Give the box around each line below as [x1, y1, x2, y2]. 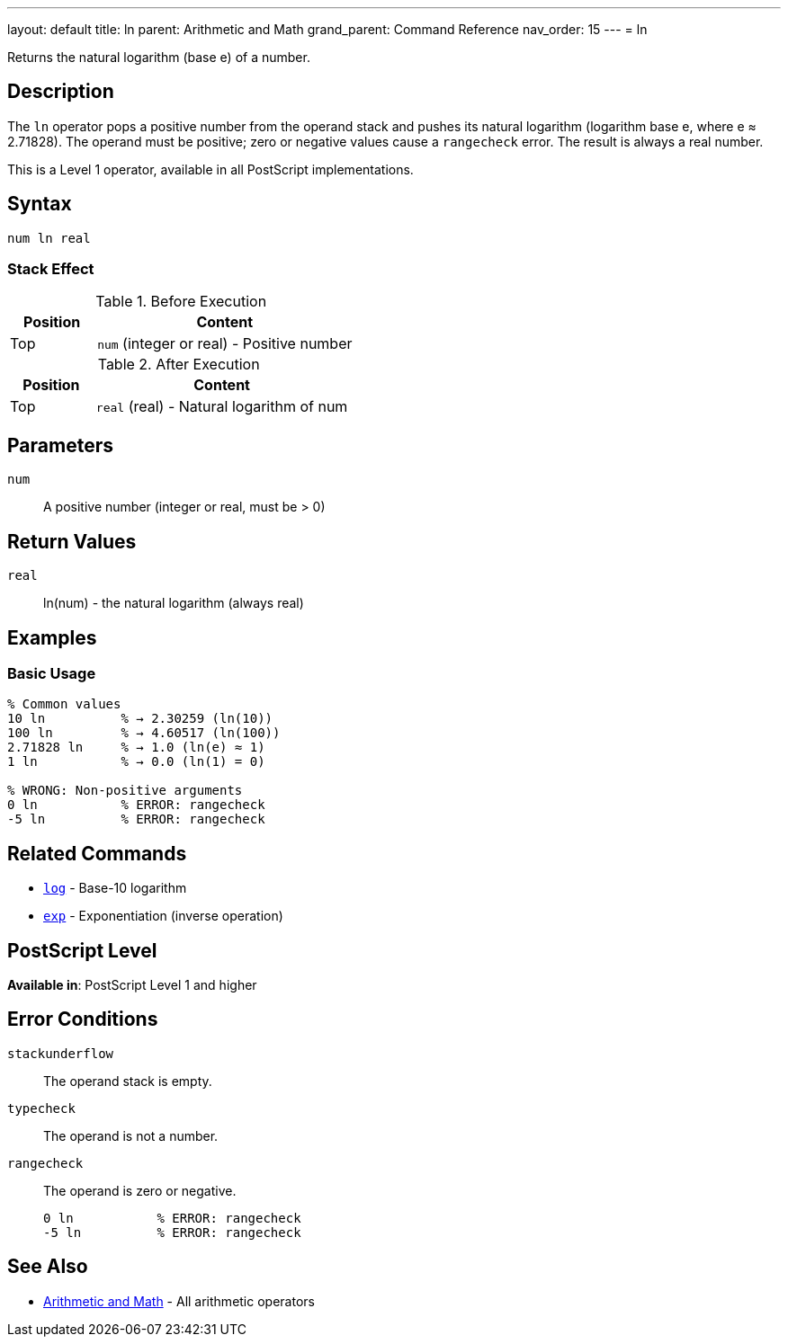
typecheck [7, 1100, 76, 1116]
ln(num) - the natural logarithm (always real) [43, 595, 304, 611]
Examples [7, 626, 97, 649]
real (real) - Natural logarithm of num [95, 397, 348, 416]
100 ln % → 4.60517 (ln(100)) [7, 725, 281, 741]
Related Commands [7, 841, 187, 865]
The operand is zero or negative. [43, 1182, 237, 1198]
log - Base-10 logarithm [43, 880, 187, 896]
